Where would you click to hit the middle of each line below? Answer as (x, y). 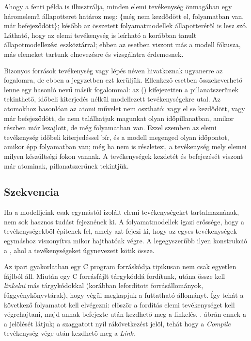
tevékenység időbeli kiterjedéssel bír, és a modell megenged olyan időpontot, (117, 137)
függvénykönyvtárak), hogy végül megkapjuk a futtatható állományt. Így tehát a (124, 295)
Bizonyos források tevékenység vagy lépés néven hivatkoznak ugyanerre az (113, 70)
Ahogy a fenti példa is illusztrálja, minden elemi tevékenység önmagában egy (118, 6)
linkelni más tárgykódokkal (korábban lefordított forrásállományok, (104, 285)
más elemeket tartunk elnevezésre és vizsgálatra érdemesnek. (94, 54)
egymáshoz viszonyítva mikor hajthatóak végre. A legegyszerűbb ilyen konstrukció (126, 241)
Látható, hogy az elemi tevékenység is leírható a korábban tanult (100, 35)
